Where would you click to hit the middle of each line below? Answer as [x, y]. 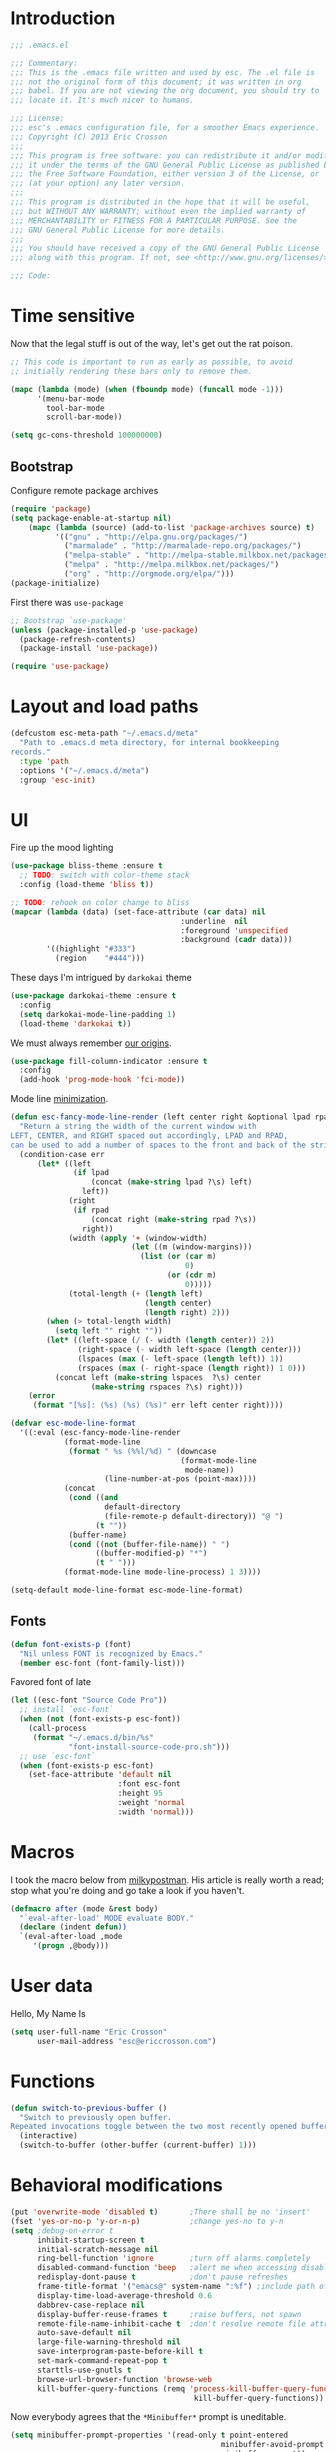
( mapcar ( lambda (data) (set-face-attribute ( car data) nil [138, 912]
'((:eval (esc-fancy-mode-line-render [100, 1433]
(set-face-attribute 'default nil [100, 1775]
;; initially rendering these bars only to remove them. [131, 371]
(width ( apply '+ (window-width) [138, 1238]
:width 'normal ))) [156, 1812]
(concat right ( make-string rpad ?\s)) [173, 1219]
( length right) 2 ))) [187, 1312]
